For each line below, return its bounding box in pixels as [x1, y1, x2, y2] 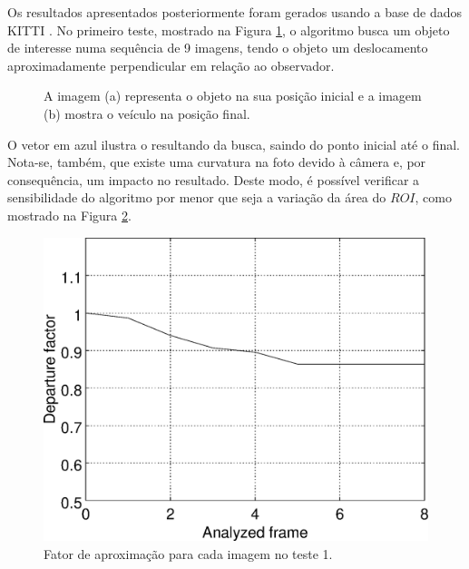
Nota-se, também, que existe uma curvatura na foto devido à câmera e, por [7, 152, 426, 172]
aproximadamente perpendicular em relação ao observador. [7, 55, 335, 74]
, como [415, 188, 452, 207]
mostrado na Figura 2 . [7, 205, 132, 224]
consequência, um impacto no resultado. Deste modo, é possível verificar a [7, 170, 420, 189]
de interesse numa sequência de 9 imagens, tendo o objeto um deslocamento [7, 38, 428, 57]
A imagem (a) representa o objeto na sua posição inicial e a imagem [44, 86, 422, 105]
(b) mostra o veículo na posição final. [44, 103, 250, 123]
